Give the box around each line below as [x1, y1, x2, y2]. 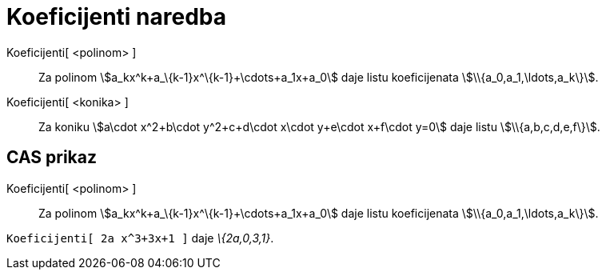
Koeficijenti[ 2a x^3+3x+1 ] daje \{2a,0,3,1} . [6, 230, 274, 245]
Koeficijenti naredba [6, 3, 226, 30]
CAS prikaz [6, 147, 98, 168]
